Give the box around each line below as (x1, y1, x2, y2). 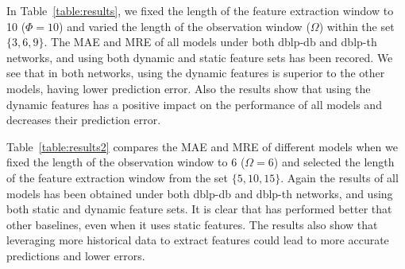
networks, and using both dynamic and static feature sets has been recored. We (6, 49, 393, 65)
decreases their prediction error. (6, 111, 161, 128)
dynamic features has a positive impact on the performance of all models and (6, 96, 382, 112)
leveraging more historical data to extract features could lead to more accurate (6, 232, 389, 248)
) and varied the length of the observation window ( (59, 18, 310, 34)
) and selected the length (273, 154, 395, 170)
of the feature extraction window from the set (6, 169, 229, 185)
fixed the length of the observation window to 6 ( (6, 154, 245, 170)
